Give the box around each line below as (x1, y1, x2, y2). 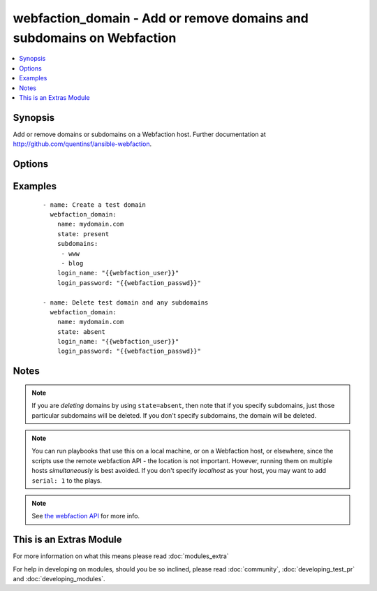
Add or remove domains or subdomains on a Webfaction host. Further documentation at (13, 130, 267, 138)
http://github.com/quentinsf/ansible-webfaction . (13, 140, 152, 148)
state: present (57, 230, 110, 238)
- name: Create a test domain (43, 200, 147, 209)
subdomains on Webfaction (13, 30, 177, 45)
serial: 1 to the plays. (31, 476, 103, 485)
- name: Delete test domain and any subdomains (43, 298, 209, 307)
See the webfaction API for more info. (31, 512, 140, 520)
